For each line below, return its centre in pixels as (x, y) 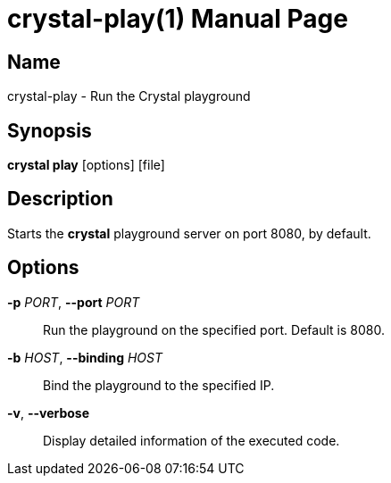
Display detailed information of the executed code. (191, 440)
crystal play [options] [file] (86, 165)
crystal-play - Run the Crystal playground (129, 96)
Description (60, 199)
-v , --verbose (49, 412)
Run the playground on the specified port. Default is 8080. (214, 329)
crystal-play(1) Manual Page (178, 19)
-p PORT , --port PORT (74, 302)
